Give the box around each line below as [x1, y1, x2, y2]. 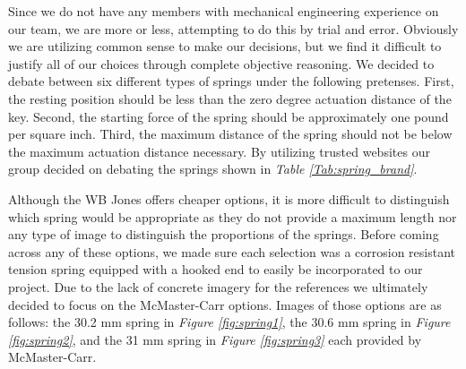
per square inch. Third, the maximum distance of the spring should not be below [8, 124, 453, 143]
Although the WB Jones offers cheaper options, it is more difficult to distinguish [8, 189, 450, 208]
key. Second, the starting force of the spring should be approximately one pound [8, 107, 449, 125]
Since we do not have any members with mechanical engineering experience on [8, 2, 439, 20]
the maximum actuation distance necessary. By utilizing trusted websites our [8, 142, 430, 160]
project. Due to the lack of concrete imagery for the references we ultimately [8, 277, 428, 296]
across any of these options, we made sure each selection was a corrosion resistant [8, 242, 456, 261]
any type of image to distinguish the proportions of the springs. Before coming [8, 225, 439, 244]
